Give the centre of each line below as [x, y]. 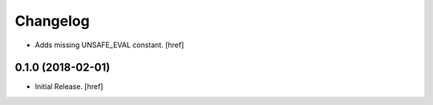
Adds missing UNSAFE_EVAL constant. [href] [109, 45]
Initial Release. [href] [69, 87]
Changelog [52, 21]
